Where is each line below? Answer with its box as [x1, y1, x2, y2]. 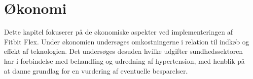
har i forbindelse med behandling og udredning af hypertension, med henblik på [4, 55, 245, 66]
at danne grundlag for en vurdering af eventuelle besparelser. [4, 65, 188, 76]
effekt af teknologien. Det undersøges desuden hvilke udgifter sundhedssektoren [4, 46, 243, 56]
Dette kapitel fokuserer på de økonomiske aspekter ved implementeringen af [4, 27, 233, 37]
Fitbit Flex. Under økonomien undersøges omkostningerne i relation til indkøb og [4, 36, 250, 46]
